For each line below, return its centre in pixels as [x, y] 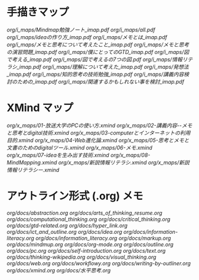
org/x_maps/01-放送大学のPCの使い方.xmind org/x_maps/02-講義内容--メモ [99, 125]
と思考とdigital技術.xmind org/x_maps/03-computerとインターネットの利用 [99, 133]
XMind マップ [40, 108]
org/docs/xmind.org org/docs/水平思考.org [59, 270]
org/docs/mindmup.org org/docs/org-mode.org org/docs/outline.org [90, 244]
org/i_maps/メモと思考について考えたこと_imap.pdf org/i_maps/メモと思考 [98, 44]
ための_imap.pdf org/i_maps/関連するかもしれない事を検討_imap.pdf [101, 81]
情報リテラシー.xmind [33, 170]
